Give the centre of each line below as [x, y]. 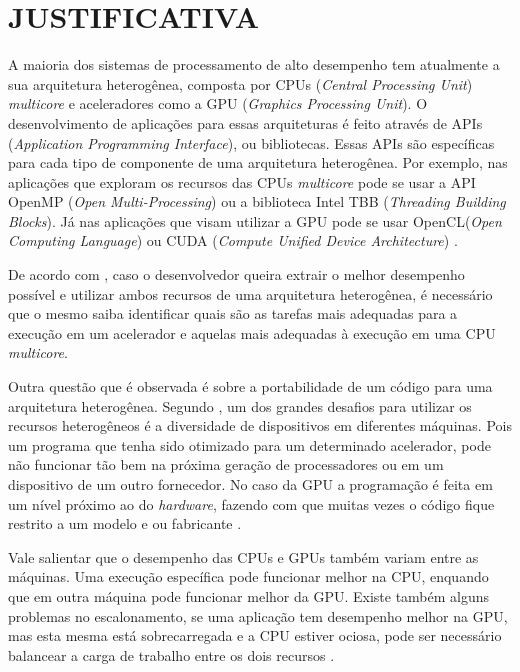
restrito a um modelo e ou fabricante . [125, 523]
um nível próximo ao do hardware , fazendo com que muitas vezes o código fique [251, 503]
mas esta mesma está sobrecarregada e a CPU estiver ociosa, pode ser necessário [255, 635]
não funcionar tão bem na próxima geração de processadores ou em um [226, 464]
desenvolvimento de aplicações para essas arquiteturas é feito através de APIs [245, 122]
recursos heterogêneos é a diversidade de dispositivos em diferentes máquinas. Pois [260, 425]
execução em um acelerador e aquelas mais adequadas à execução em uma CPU [252, 332]
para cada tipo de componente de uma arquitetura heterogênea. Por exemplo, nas [258, 162]
